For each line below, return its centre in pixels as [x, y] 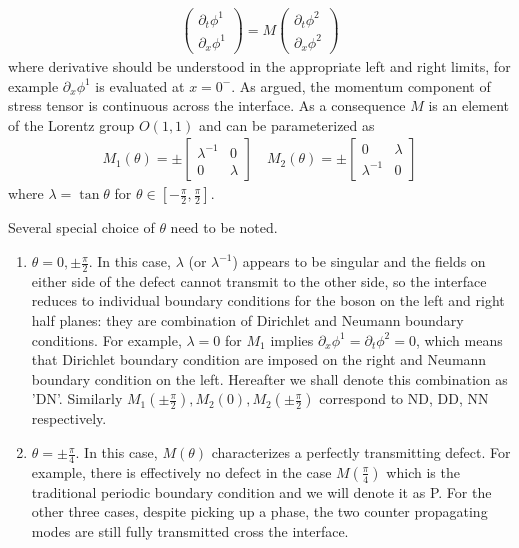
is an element [468, 105]
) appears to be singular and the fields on [359, 261]
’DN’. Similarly [77, 398]
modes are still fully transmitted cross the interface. [190, 531]
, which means [459, 339]
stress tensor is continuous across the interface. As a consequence [207, 105]
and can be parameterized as [287, 124]
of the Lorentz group [71, 124]
